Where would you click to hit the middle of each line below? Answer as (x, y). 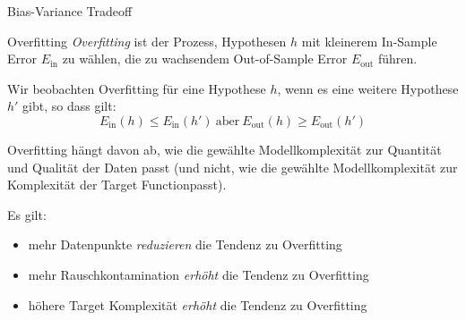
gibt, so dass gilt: (69, 106)
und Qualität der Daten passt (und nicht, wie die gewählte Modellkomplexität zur (233, 167)
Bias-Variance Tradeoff (70, 11)
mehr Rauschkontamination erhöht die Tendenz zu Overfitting (198, 274)
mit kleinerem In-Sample (369, 41)
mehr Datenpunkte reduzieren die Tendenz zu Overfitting (185, 244)
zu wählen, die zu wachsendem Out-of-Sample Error (205, 59)
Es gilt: (27, 214)
